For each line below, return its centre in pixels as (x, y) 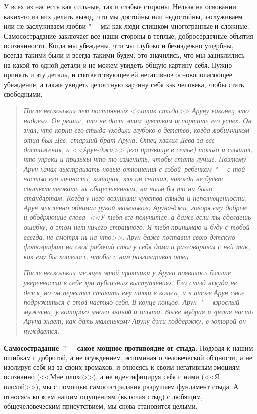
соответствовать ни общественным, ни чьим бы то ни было (118, 188)
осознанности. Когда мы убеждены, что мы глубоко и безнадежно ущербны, (119, 45)
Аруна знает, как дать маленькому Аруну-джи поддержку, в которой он (135, 321)
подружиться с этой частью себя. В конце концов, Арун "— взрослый (131, 302)
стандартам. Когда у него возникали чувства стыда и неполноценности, (135, 198)
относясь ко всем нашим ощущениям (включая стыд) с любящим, (103, 396)
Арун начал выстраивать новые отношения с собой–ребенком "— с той (134, 169)
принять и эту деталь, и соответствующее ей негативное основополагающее (118, 75)
